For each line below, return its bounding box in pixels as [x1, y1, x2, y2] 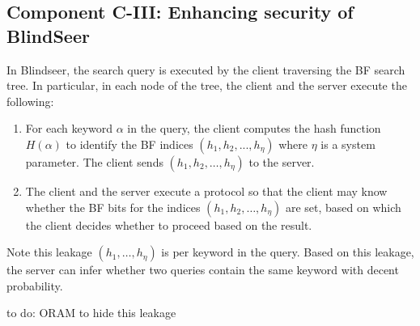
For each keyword [25, 120, 113, 137]
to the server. [248, 153, 315, 170]
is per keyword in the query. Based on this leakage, [161, 243, 414, 260]
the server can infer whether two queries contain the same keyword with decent [6, 261, 399, 278]
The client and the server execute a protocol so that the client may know [25, 182, 388, 199]
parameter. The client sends [25, 153, 163, 170]
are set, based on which [285, 198, 401, 215]
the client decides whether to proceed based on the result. [25, 216, 312, 233]
